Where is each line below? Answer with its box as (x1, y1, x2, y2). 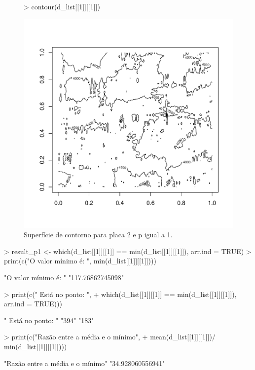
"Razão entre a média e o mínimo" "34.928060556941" (4, 358, 165, 368)
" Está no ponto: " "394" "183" (4, 315, 94, 325)
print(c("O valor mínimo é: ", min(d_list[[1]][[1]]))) (4, 256, 156, 266)
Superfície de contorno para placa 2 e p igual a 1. (24, 229, 173, 240)
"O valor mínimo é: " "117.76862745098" (4, 272, 124, 282)
